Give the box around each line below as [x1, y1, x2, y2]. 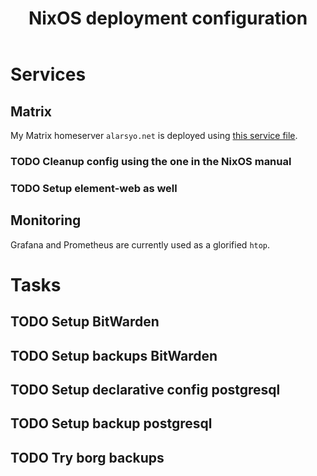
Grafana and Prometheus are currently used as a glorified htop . [10, 238, 271, 251]
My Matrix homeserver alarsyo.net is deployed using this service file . [10, 130, 298, 141]
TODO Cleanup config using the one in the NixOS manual [10, 154, 292, 168]
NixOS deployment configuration [28, 7, 308, 30]
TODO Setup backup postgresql [10, 415, 213, 432]
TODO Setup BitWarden [10, 313, 160, 331]
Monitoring [10, 212, 82, 229]
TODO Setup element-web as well [10, 181, 178, 195]
